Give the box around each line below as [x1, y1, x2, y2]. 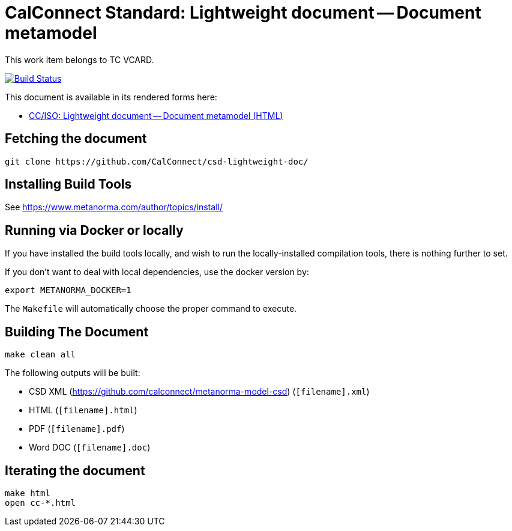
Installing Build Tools [5, 177, 132, 192]
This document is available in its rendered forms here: [5, 91, 217, 102]
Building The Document [5, 324, 149, 339]
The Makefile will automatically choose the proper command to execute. [5, 303, 297, 314]
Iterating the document [5, 463, 145, 478]
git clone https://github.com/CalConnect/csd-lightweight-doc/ [5, 156, 309, 166]
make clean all [5, 350, 76, 360]
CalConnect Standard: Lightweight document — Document [5, 2, 481, 23]
